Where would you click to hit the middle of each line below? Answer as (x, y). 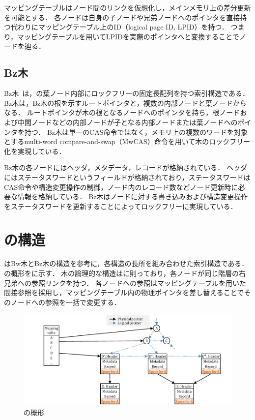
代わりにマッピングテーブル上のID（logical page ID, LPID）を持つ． (119, 27)
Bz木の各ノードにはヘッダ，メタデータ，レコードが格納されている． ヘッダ (126, 167)
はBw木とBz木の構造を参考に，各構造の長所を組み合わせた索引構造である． (126, 263)
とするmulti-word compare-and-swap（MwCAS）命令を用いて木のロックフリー (127, 141)
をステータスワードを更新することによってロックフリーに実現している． (121, 206)
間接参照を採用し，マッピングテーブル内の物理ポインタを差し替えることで (124, 292)
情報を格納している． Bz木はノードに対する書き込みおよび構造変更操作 (133, 196)
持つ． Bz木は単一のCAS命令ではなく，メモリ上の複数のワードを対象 (136, 132)
